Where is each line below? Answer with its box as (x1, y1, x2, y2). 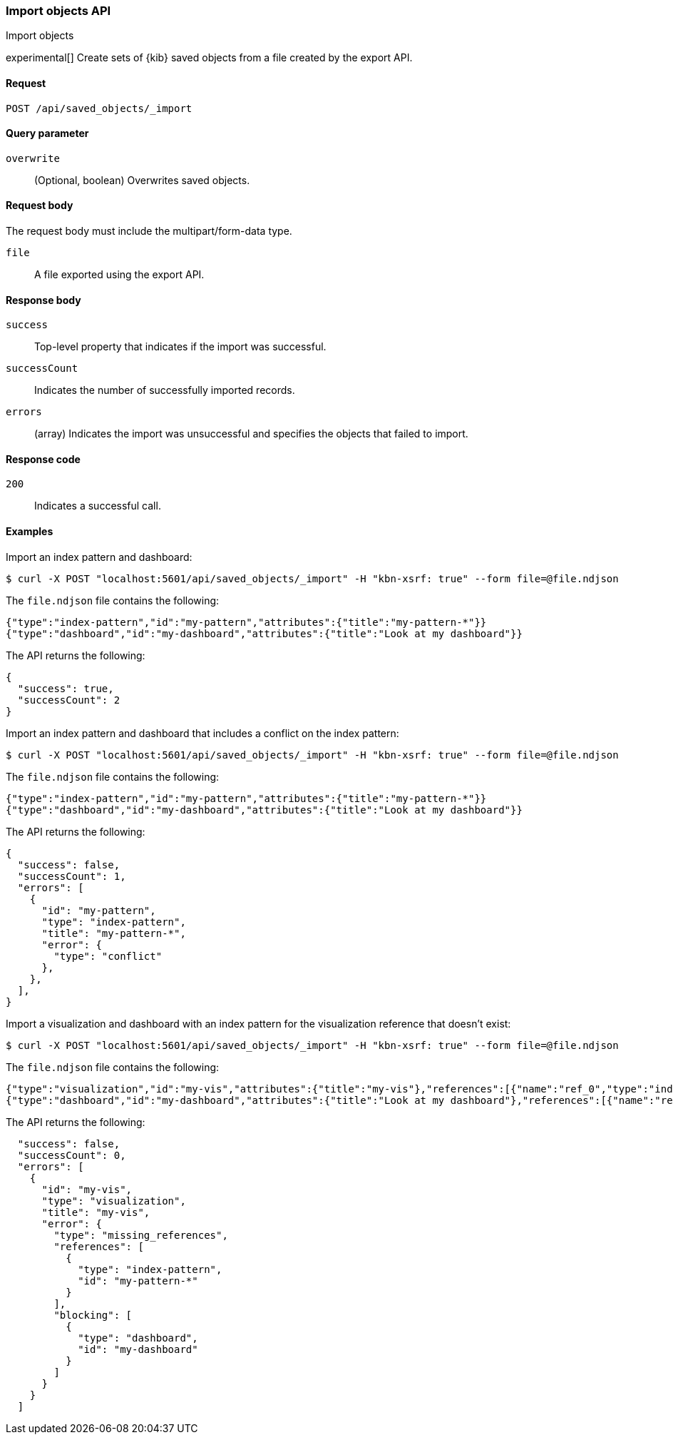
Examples (6, 525, 53, 538)
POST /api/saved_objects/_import (6, 102, 192, 114)
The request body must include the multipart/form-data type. (6, 225, 292, 238)
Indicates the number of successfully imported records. (34, 384, 295, 397)
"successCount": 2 (17, 694, 120, 706)
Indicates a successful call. (34, 500, 161, 512)
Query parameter (6, 127, 89, 140)
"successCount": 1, (17, 870, 126, 882)
